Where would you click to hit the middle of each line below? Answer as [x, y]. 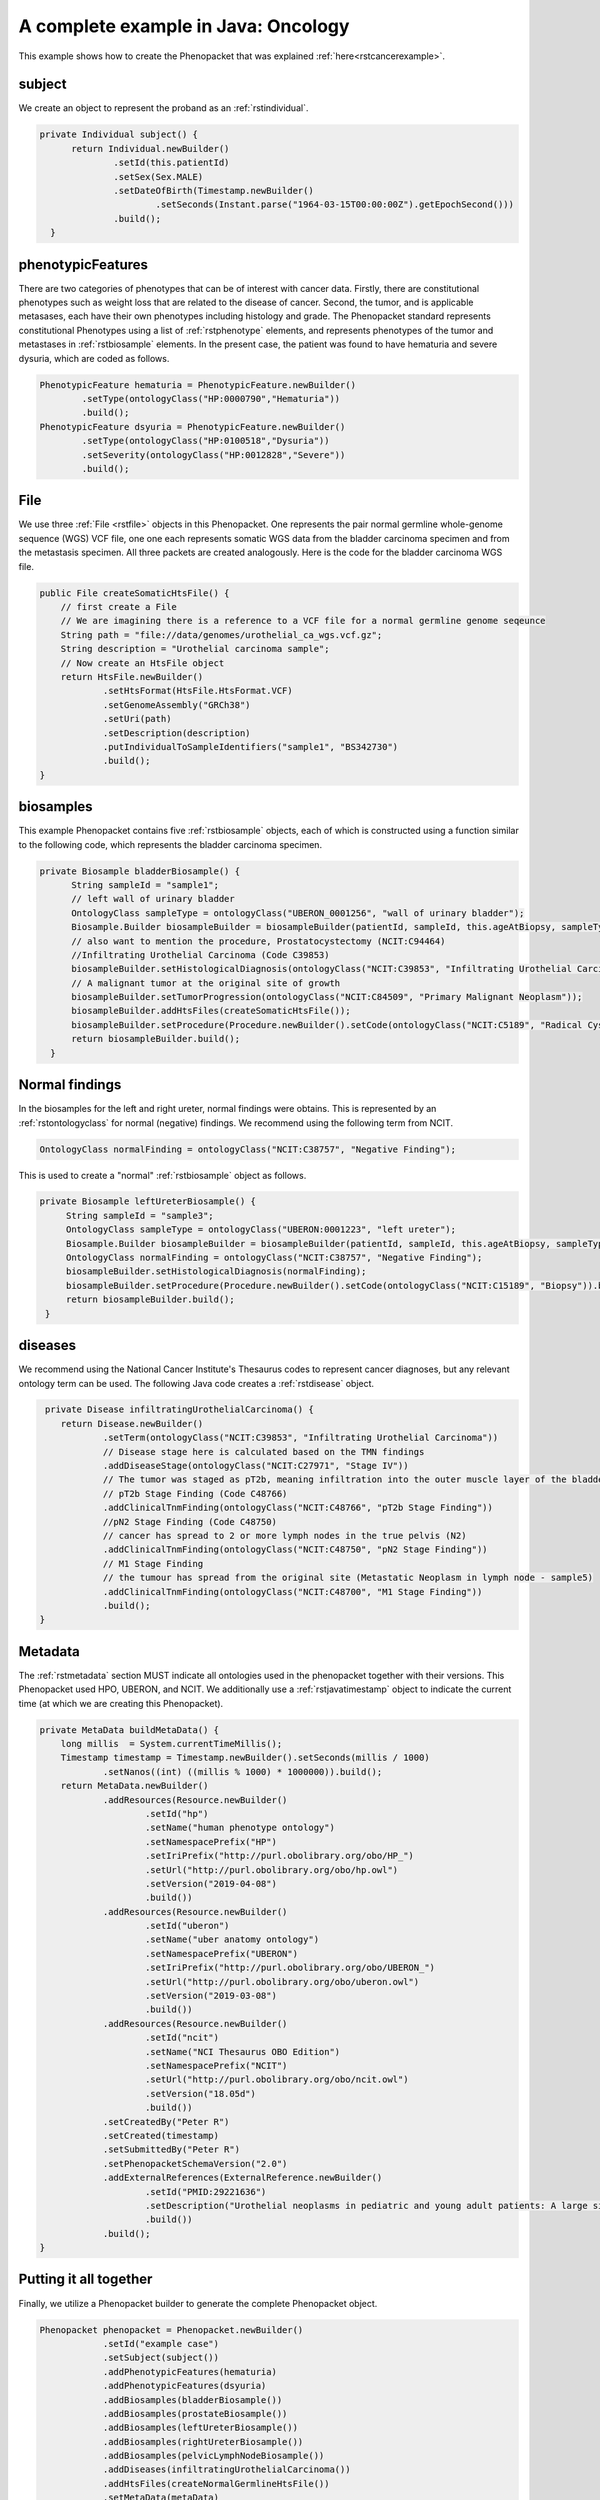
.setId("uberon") [187, 1926]
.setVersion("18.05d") [201, 2093]
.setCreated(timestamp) [161, 2135]
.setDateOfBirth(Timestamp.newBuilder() [213, 190]
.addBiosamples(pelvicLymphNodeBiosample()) [213, 2456]
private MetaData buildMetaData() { [129, 1729]
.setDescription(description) [176, 733]
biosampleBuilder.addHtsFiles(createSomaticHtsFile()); [211, 1011]
